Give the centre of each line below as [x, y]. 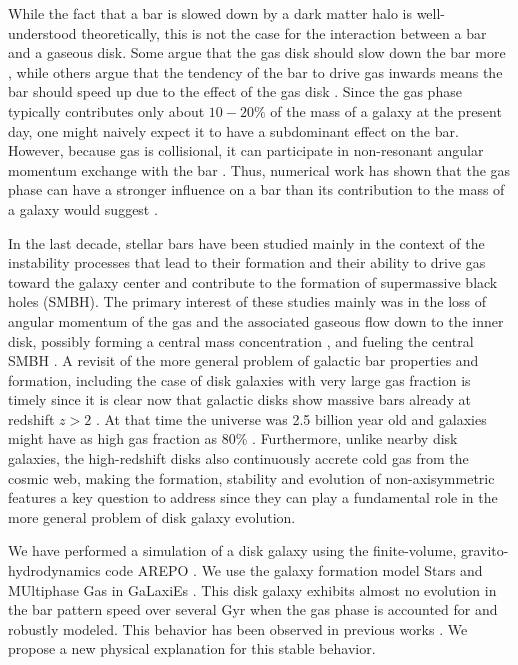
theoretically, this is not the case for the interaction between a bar [284, 32]
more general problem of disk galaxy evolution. [152, 516]
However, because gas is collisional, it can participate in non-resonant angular [246, 150]
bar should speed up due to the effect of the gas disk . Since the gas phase [235, 91]
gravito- [484, 550]
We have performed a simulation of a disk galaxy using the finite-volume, [232, 550]
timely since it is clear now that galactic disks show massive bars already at [240, 399]
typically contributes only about [106, 110]
